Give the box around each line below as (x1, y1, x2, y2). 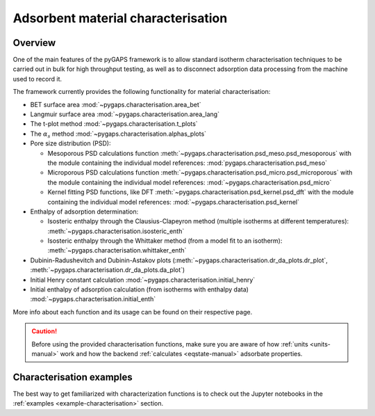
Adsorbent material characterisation (12, 10, 228, 26)
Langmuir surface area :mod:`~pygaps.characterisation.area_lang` (30, 110, 220, 118)
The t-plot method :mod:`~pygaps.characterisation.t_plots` (30, 120, 198, 128)
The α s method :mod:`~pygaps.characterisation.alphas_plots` (30, 129, 207, 139)
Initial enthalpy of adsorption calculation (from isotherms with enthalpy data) (30, 285, 249, 294)
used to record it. (12, 74, 62, 83)
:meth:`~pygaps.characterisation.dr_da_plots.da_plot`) (30, 266, 185, 274)
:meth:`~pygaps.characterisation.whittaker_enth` (47, 246, 187, 255)
